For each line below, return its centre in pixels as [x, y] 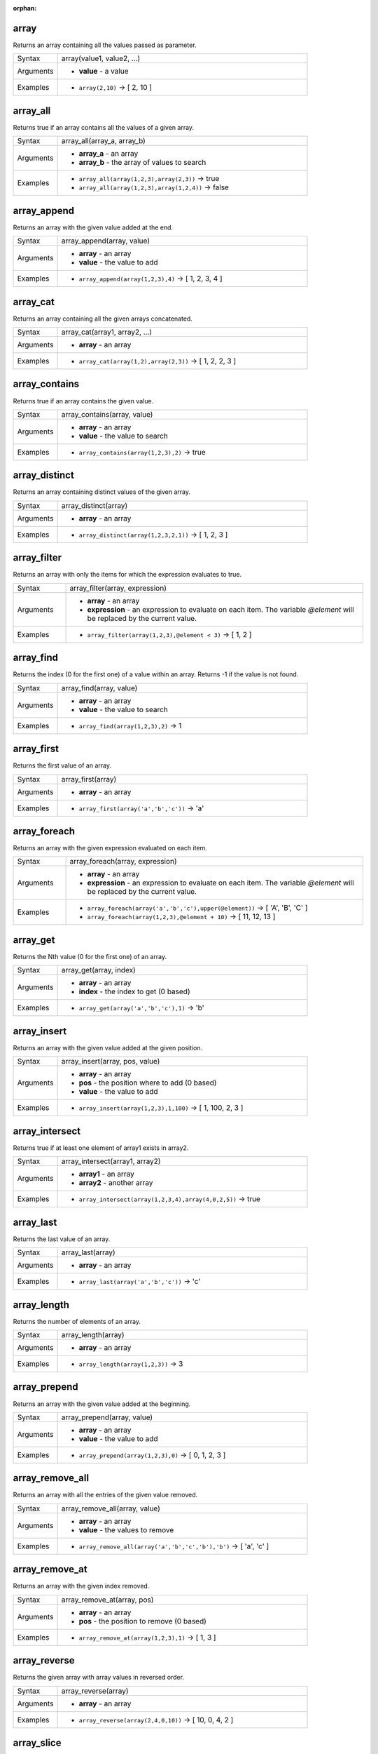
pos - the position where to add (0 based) [148, 1083]
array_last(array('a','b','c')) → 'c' [140, 1282]
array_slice [37, 1743]
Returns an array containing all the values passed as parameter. [105, 45]
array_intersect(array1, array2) [111, 1161]
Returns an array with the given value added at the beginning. [102, 1404]
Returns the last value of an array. [62, 1239]
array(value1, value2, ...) [101, 58]
